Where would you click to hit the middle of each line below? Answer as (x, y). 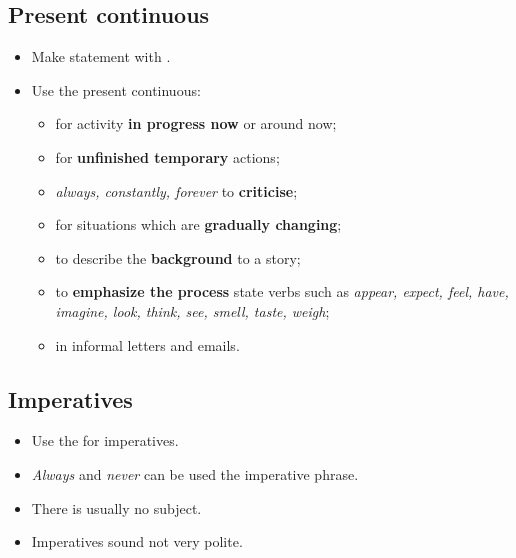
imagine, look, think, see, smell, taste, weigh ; (192, 310)
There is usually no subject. (116, 507)
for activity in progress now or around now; (196, 123)
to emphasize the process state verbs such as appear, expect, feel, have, (282, 291)
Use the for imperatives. (105, 440)
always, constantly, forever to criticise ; (176, 190)
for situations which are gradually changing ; (198, 224)
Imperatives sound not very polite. (137, 541)
